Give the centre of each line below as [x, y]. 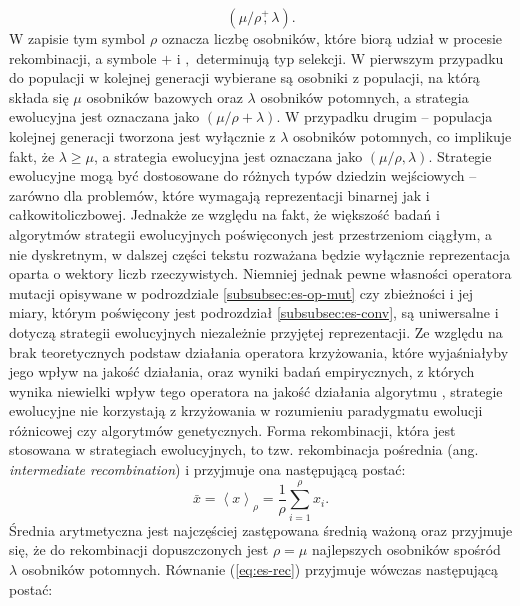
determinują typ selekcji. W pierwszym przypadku [350, 57]
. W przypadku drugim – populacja [384, 116]
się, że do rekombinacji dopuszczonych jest [139, 549]
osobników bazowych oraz [164, 96]
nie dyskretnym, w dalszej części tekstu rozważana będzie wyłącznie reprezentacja [259, 253]
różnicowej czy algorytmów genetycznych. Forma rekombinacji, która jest [232, 429]
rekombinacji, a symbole [83, 57]
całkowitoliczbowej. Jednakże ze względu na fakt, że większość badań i [224, 214]
